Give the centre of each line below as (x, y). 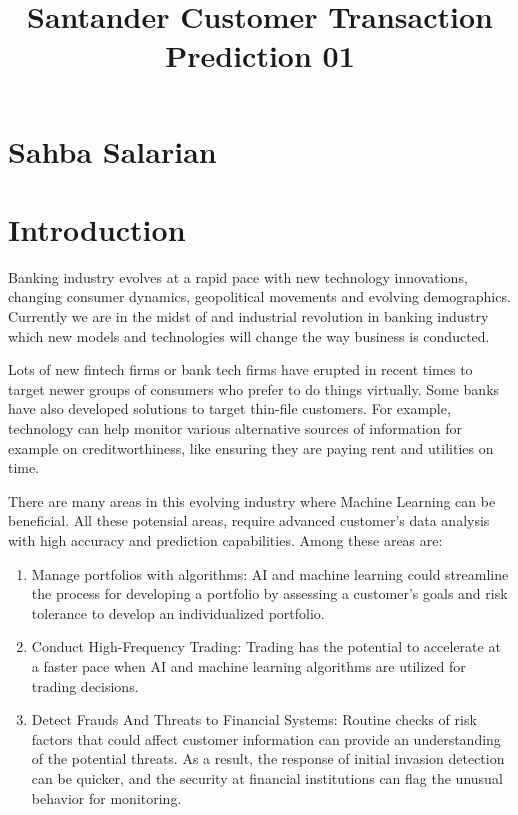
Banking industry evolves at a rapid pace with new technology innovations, (238, 276)
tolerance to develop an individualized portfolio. (178, 612)
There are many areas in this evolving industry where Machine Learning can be (252, 500)
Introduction (97, 228)
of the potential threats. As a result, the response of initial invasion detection (268, 758)
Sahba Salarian (112, 150)
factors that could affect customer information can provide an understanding (266, 738)
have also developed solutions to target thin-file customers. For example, (229, 408)
